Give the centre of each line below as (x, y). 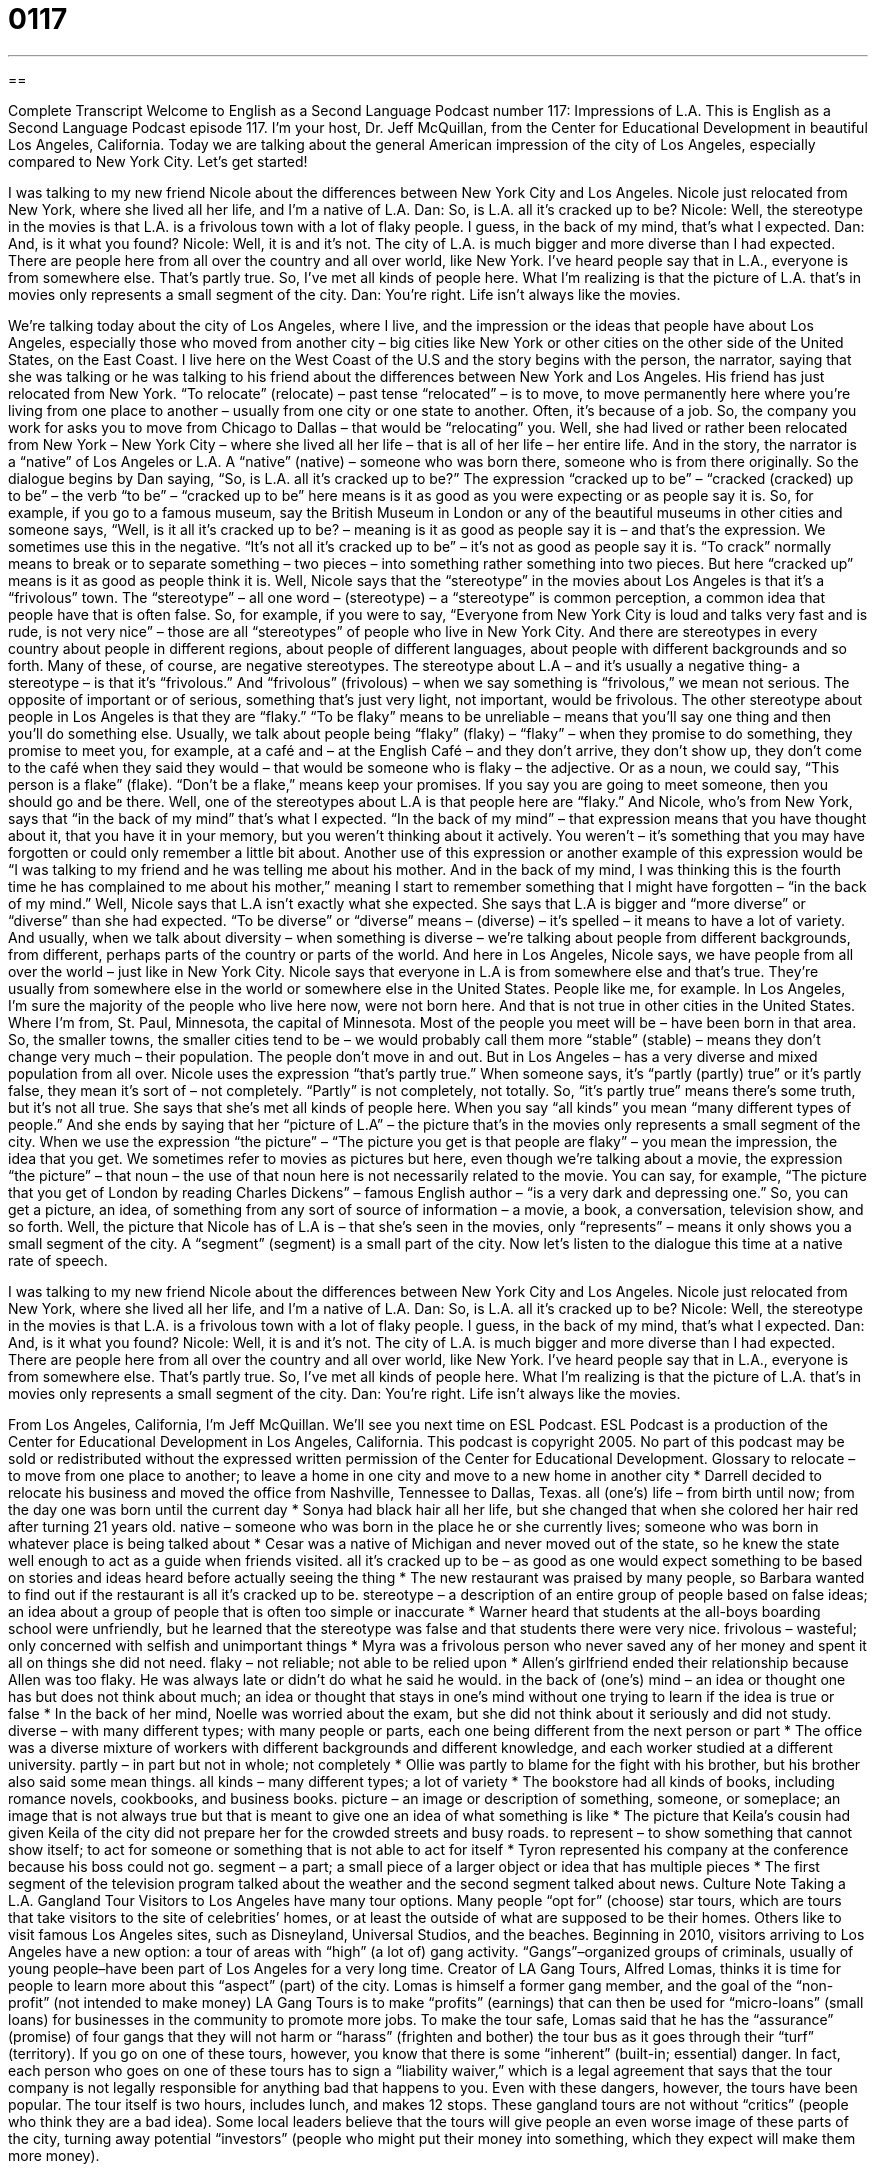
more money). (54, 2155)
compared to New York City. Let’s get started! (158, 161)
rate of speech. (58, 1260)
